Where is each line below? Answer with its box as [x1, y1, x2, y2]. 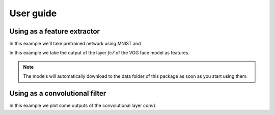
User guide [9, 8, 57, 19]
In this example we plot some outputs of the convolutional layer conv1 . [9, 102, 157, 109]
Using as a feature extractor [9, 27, 100, 36]
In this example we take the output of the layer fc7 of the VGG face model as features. [9, 50, 190, 56]
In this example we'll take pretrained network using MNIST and [9, 41, 141, 47]
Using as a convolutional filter [9, 89, 106, 98]
